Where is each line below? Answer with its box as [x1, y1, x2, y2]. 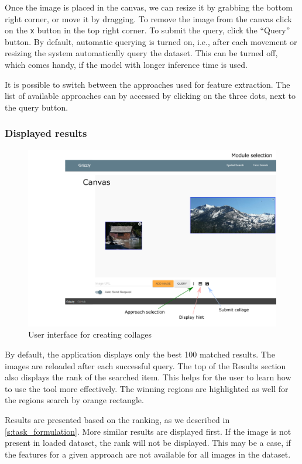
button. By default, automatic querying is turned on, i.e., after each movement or [5, 35, 297, 47]
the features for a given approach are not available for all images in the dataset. [5, 448, 291, 460]
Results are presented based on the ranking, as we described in [5, 414, 230, 426]
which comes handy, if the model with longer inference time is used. [5, 59, 248, 71]
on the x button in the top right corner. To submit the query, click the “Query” [5, 24, 290, 36]
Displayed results [5, 126, 87, 140]
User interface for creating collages [28, 328, 152, 341]
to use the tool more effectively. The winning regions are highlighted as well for [5, 382, 289, 394]
